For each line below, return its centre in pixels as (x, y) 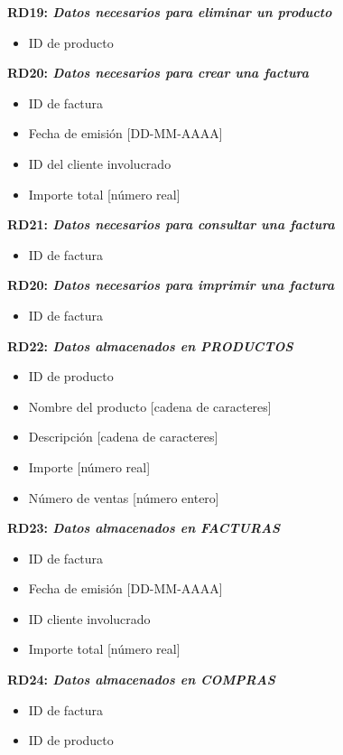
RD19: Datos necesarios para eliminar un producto (170, 12)
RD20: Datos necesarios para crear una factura (158, 73)
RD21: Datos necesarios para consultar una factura (171, 224)
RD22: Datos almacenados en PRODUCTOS (150, 345)
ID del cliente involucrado (100, 163)
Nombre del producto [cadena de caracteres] (150, 406)
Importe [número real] (89, 466)
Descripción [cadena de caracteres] (123, 437)
